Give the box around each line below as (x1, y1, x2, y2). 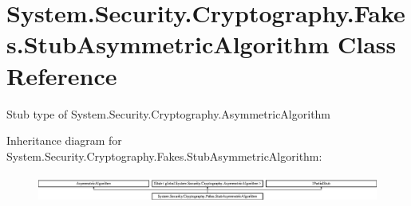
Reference (6, 59, 117, 91)
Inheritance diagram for (6, 132, 122, 149)
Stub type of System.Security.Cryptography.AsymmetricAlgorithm (6, 105, 331, 122)
